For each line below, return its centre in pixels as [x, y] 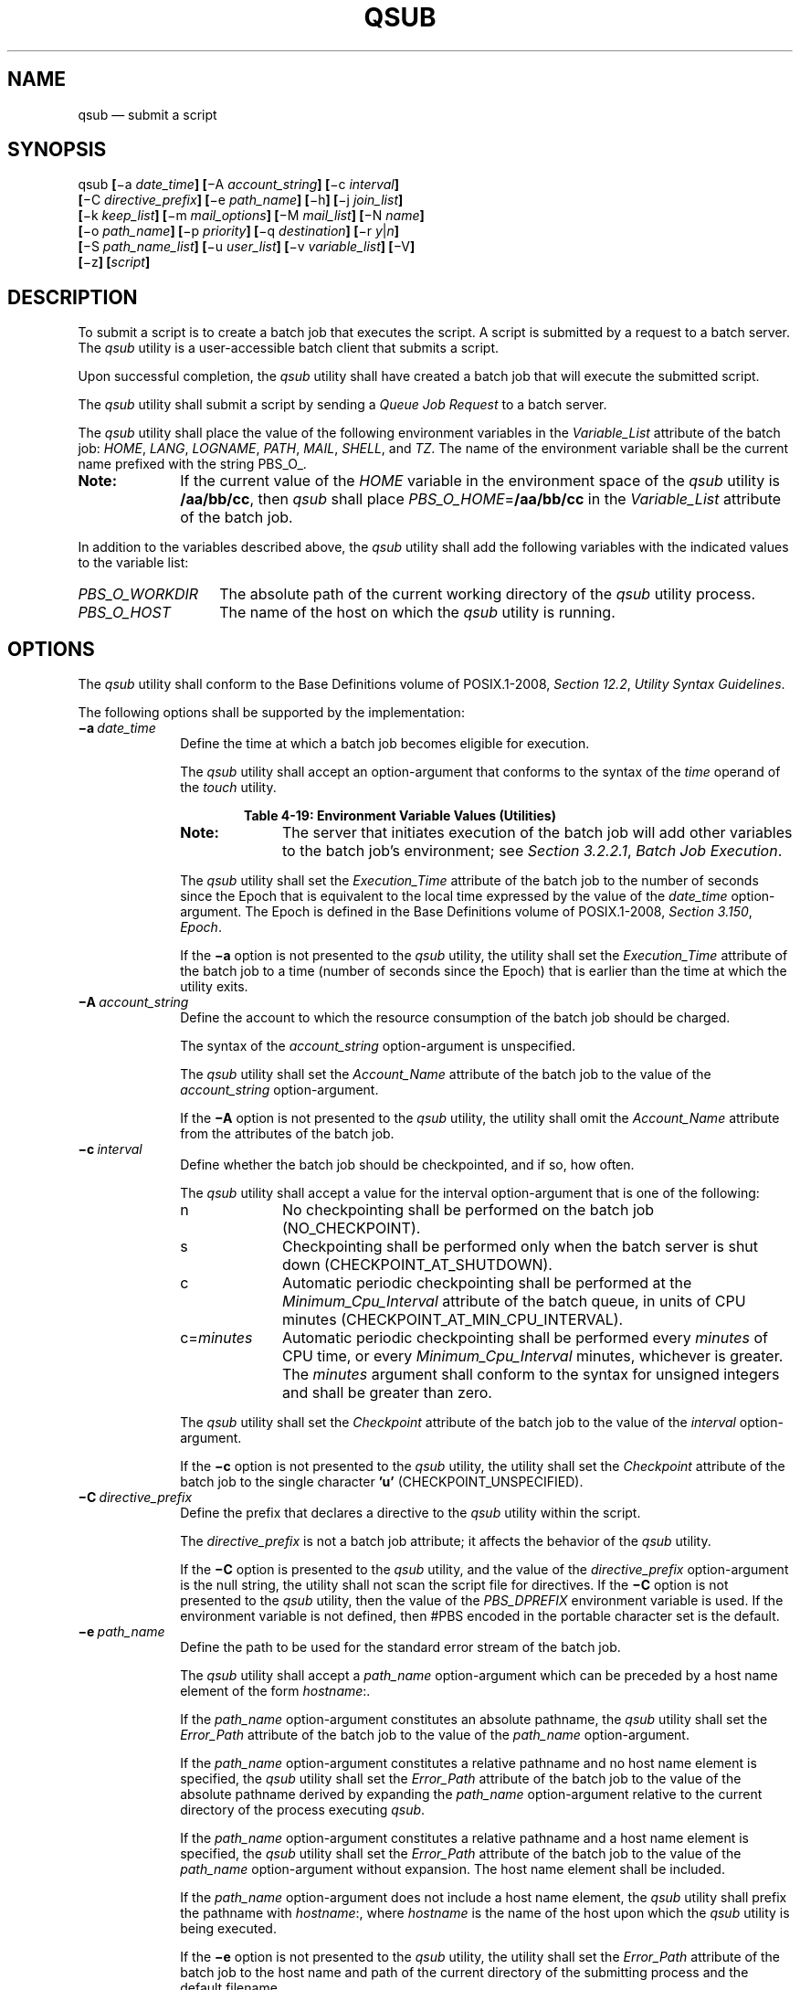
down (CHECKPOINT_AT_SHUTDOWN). [417, 1265]
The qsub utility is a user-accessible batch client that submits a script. [289, 348]
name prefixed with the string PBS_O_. [192, 464]
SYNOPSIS [57, 150]
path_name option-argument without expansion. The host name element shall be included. [453, 1869]
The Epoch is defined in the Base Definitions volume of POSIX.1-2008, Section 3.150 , [499, 912]
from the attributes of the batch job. [287, 1134]
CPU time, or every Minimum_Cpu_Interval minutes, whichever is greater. [532, 1356]
